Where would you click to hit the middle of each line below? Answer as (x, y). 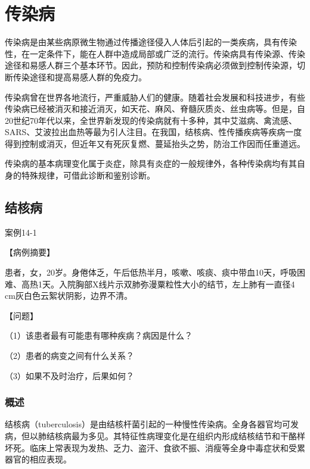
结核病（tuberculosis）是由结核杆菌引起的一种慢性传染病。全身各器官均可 (148, 424)
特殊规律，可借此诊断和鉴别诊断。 (88, 175)
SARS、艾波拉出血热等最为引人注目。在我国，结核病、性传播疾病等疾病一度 (154, 132)
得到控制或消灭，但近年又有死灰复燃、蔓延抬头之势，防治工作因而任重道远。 (155, 143)
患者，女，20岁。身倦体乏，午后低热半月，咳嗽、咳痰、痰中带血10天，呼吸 (151, 272)
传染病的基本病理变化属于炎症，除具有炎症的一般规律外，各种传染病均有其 (151, 163)
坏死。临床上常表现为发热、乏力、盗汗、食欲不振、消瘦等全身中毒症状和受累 (155, 447)
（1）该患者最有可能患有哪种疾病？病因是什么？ (99, 335)
